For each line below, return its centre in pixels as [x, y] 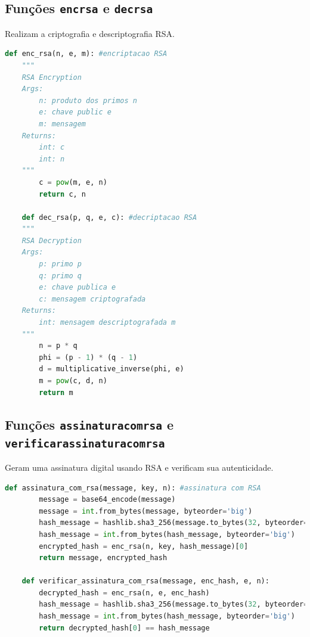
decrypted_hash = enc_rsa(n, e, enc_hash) [124, 593]
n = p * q [58, 346]
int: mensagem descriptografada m [107, 323]
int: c [52, 147]
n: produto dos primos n [88, 100]
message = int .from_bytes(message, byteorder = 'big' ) [146, 511]
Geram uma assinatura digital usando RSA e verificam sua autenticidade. [139, 467]
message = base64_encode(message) [107, 500]
